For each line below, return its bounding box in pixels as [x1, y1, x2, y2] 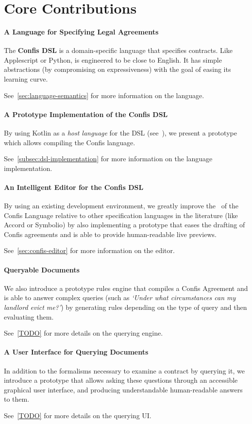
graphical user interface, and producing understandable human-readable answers [4, 384, 243, 394]
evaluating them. [4, 311, 54, 322]
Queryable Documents [4, 264, 80, 274]
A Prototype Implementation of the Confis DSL [4, 109, 168, 119]
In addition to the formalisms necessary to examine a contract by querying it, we [4, 365, 245, 375]
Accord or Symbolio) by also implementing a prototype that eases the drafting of [4, 220, 245, 230]
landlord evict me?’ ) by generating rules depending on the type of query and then [4, 302, 247, 312]
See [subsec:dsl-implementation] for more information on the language [4, 153, 213, 164]
